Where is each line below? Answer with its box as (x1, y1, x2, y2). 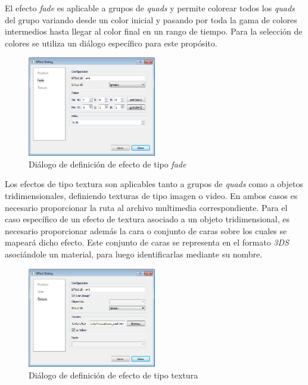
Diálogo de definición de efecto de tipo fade (29, 157, 186, 170)
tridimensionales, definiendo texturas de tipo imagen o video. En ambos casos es (5, 189, 298, 201)
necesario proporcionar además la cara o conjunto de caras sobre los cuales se (5, 224, 287, 237)
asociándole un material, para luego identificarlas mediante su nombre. (5, 247, 263, 260)
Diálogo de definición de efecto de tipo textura (29, 368, 198, 381)
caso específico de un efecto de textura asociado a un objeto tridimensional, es (5, 213, 290, 225)
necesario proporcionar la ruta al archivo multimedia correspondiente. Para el (5, 201, 288, 213)
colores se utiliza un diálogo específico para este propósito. (5, 36, 217, 49)
